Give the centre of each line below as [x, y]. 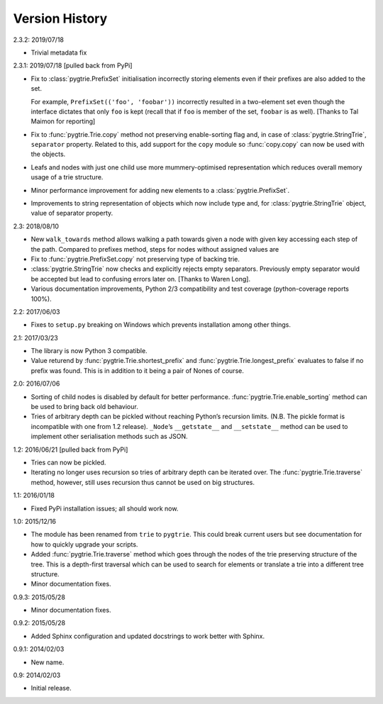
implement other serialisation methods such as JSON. [109, 437]
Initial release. [51, 688]
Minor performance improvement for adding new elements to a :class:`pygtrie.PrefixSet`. [160, 190]
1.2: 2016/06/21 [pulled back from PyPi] [71, 449]
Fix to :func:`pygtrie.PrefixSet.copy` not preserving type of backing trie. [135, 259]
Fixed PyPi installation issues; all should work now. [105, 508]
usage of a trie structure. [67, 177]
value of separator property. [72, 213]
